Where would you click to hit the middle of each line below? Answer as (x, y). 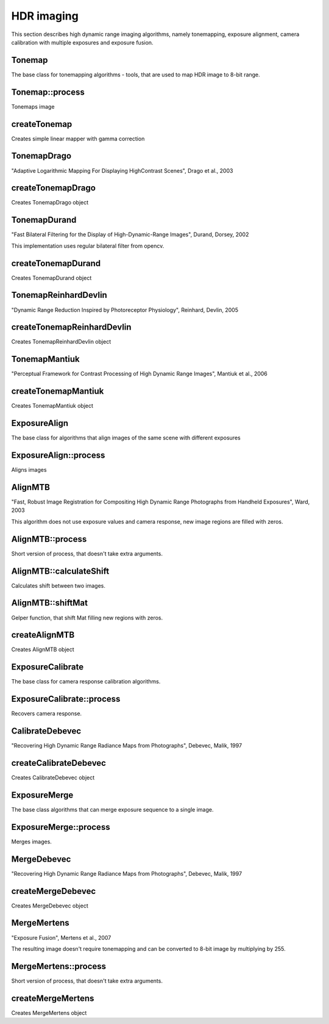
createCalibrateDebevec (59, 763)
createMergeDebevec (54, 891)
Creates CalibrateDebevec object (53, 777)
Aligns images (29, 470)
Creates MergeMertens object (49, 1012)
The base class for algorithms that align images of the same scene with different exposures (126, 438)
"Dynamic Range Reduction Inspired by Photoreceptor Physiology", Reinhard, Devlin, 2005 (125, 310)
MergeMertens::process (59, 966)
